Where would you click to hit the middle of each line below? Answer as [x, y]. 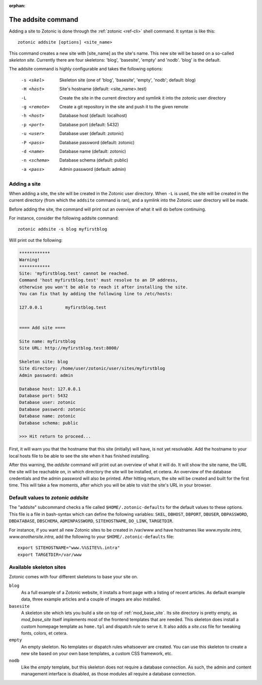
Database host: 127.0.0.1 [50, 389]
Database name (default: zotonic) [93, 151]
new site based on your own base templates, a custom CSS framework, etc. [97, 653]
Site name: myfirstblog [48, 341]
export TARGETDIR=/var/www [50, 554]
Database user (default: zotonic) [91, 134]
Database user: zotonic [48, 402]
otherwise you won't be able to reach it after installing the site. [104, 287]
